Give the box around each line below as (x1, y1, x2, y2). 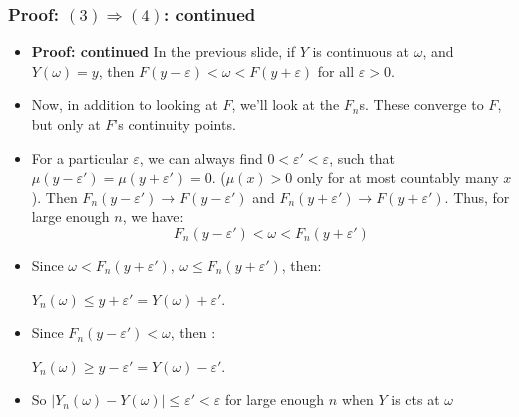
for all (317, 60, 355, 81)
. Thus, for (444, 186, 510, 207)
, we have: (122, 206, 184, 227)
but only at (31, 114, 101, 134)
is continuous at (312, 41, 410, 62)
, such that (329, 147, 395, 168)
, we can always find (139, 147, 263, 168)
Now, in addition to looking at (31, 94, 218, 115)
